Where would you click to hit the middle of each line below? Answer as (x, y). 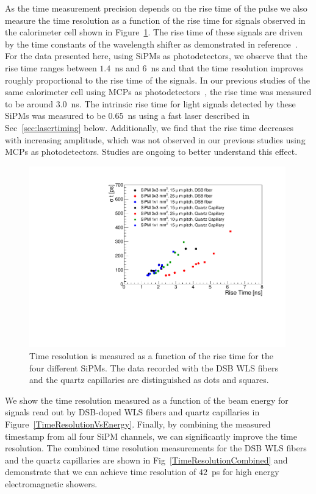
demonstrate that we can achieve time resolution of (101, 472)
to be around (29, 103)
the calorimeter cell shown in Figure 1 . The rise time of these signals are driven (154, 32)
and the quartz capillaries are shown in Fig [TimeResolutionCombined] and (146, 460)
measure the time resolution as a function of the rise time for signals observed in (155, 20)
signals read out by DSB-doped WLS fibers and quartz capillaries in (132, 412)
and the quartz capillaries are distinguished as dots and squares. (149, 380)
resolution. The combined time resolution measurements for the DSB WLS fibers (156, 448)
